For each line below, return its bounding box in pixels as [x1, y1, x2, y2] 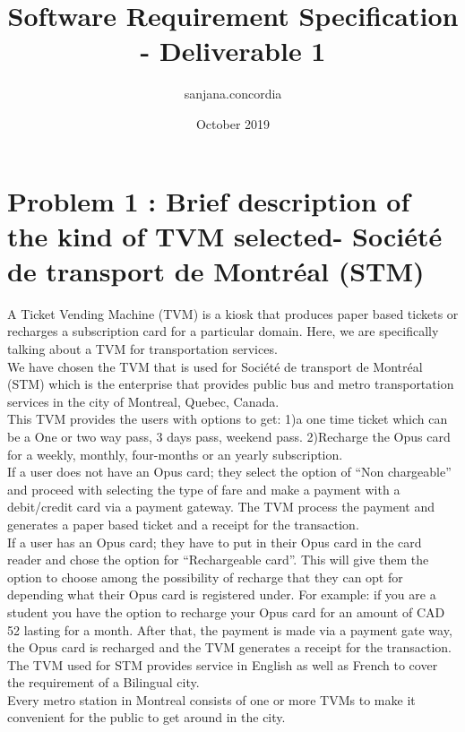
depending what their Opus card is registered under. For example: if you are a [7, 585, 436, 604]
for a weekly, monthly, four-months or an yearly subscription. [7, 444, 343, 463]
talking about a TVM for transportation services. [7, 340, 278, 357]
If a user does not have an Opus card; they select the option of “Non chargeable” [7, 462, 452, 481]
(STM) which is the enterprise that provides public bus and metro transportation [7, 375, 454, 393]
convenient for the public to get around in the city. [7, 708, 286, 727]
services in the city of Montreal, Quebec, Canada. [7, 392, 280, 410]
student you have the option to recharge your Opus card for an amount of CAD [7, 602, 445, 621]
